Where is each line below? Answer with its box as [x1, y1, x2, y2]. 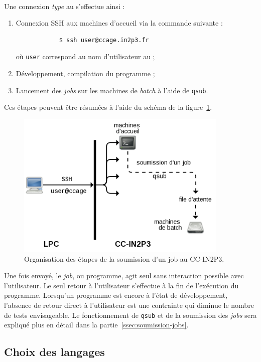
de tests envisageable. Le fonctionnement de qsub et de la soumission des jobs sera [4, 309, 257, 320]
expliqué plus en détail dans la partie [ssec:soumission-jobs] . [4, 319, 189, 330]
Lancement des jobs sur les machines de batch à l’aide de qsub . [16, 85, 208, 95]
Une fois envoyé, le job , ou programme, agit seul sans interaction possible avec [4, 270, 244, 281]
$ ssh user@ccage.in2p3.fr [59, 36, 149, 44]
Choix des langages [4, 344, 105, 359]
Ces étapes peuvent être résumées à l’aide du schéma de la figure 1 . [4, 102, 212, 112]
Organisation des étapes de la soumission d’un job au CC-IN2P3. [24, 253, 224, 264]
